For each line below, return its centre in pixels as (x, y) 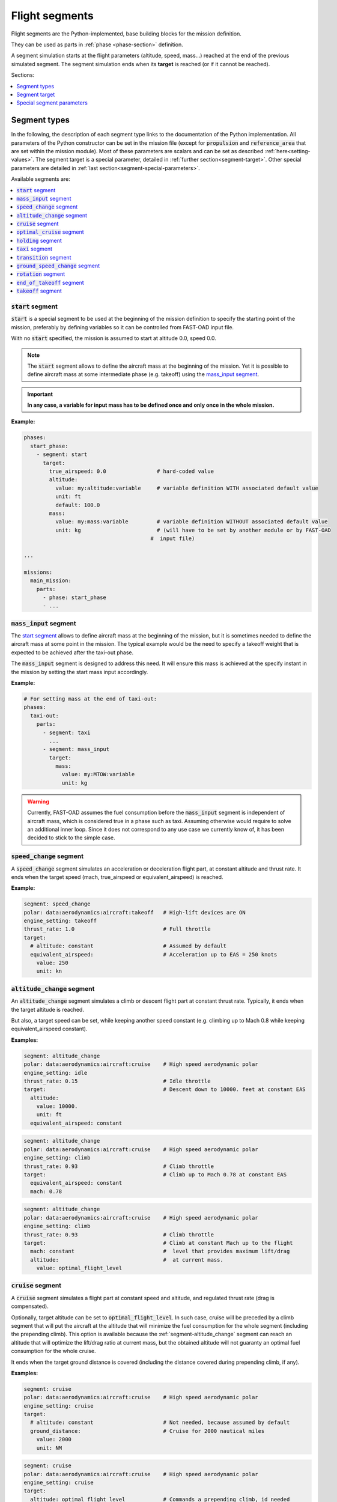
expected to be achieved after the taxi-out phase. (72, 652)
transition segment (44, 257)
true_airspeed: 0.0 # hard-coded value (132, 471)
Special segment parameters (52, 103)
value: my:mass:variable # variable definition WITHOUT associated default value (191, 522)
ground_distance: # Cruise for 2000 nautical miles (147, 1431)
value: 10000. (57, 1106)
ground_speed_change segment (58, 266)
